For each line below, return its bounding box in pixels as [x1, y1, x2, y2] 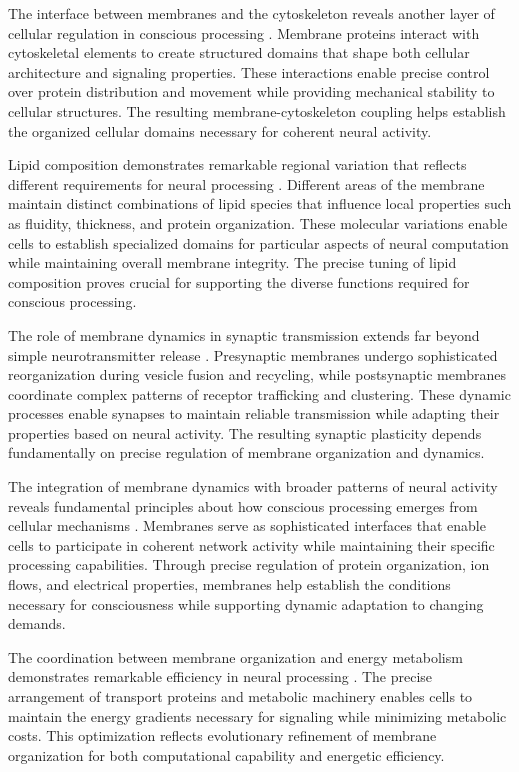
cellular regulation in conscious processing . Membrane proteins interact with [8, 22, 480, 43]
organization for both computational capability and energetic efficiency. [8, 744, 445, 765]
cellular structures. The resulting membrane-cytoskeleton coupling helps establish [8, 100, 506, 121]
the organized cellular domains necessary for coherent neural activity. [8, 120, 432, 141]
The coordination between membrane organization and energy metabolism [8, 646, 463, 667]
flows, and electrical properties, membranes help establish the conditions [8, 574, 451, 595]
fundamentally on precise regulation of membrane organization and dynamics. [8, 442, 485, 463]
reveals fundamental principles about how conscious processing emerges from [8, 495, 478, 516]
